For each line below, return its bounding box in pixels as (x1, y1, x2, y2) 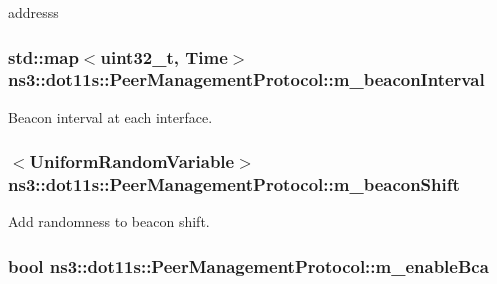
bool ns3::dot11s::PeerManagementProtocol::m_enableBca (8, 253, 489, 278)
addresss (8, 2, 59, 22)
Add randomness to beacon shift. (8, 211, 210, 232)
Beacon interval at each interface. (8, 106, 213, 127)
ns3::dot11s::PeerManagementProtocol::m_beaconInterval (8, 67, 485, 92)
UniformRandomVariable (29, 149, 235, 174)
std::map (8, 44, 79, 69)
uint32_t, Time (100, 44, 228, 69)
